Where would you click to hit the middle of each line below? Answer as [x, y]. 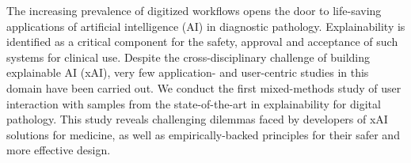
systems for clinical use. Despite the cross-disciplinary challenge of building [188, 57]
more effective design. [59, 150]
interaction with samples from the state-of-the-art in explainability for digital [194, 103]
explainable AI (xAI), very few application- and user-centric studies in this [188, 72]
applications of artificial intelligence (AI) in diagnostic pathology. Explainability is [206, 26]
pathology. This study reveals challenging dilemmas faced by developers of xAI [197, 119]
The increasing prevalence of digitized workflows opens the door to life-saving [194, 10]
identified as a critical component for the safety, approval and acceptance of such [202, 42]
